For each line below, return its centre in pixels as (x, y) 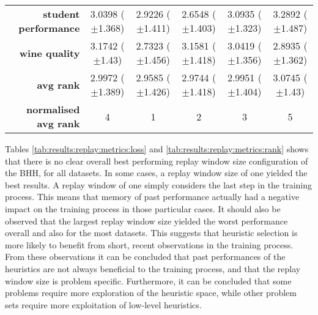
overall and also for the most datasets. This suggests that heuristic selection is (151, 233)
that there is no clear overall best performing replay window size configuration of (157, 161)
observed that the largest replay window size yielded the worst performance (146, 220)
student (61, 14)
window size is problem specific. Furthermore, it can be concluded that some (148, 280)
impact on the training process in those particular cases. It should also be (143, 208)
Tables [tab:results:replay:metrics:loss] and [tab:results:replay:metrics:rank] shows (157, 149)
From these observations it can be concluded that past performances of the (145, 257)
